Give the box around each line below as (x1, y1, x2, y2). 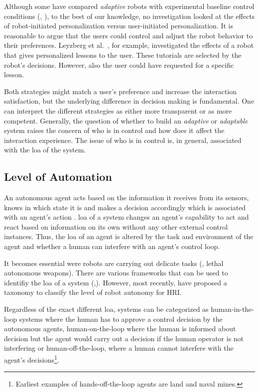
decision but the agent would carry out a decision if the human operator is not (4, 333, 244, 343)
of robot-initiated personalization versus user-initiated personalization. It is (4, 20, 233, 31)
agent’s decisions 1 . (4, 353, 59, 365)
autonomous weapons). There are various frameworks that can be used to (4, 267, 228, 278)
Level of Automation (4, 169, 112, 184)
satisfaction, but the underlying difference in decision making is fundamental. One (4, 96, 255, 106)
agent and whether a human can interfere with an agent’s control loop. (4, 241, 220, 252)
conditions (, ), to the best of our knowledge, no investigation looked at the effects (4, 10, 255, 21)
